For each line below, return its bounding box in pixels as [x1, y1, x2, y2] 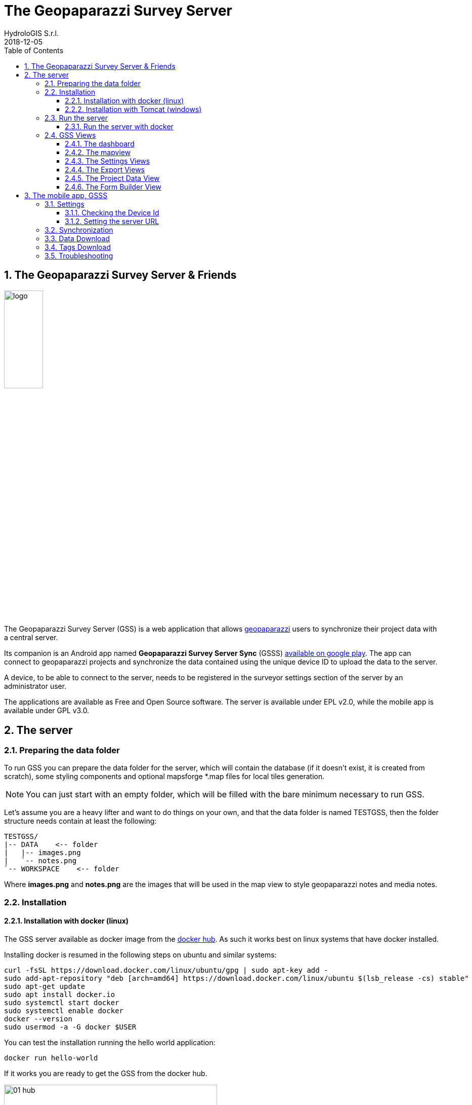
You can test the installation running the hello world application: [4, 1038, 216, 1047]
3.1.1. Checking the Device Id [65, 208, 159, 217]
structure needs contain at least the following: [4, 817, 157, 826]
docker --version [4, 1015, 72, 1023]
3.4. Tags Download [45, 242, 111, 251]
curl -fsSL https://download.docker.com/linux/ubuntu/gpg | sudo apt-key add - [4, 966, 328, 974]
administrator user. [4, 682, 67, 691]
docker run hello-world [4, 1054, 98, 1062]
